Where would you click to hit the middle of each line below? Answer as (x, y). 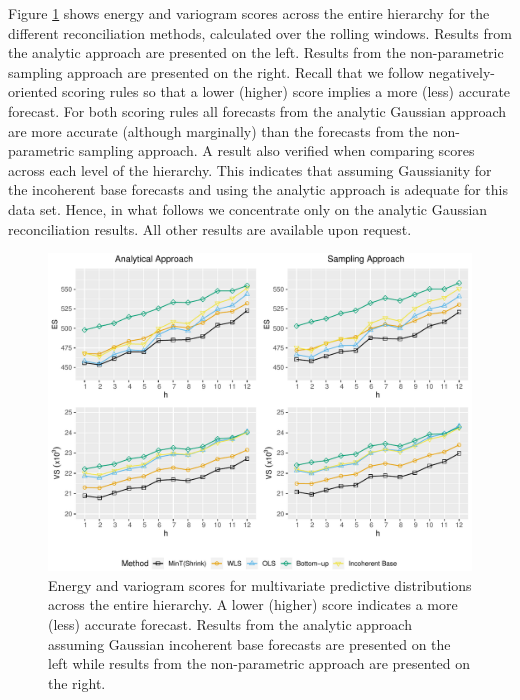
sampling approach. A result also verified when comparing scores (276, 150)
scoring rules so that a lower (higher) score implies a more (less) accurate (286, 91)
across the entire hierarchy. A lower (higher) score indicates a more (253, 604)
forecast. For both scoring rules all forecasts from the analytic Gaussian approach (257, 110)
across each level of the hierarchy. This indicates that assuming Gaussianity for (250, 169)
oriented (33, 91)
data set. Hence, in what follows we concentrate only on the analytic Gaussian (248, 208)
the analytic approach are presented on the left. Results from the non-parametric (256, 52)
